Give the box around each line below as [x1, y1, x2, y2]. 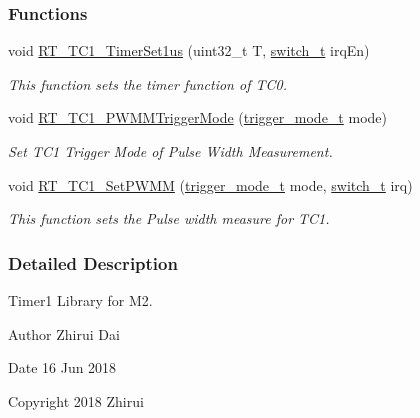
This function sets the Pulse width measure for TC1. [8, 208, 330, 229]
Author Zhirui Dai [8, 323, 120, 344]
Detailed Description [8, 250, 178, 275]
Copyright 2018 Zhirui [8, 390, 144, 411]
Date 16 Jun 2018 [8, 357, 117, 378]
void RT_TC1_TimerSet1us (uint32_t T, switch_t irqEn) [8, 40, 370, 61]
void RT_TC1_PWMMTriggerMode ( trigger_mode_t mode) [8, 107, 387, 128]
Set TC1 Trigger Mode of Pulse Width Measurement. [8, 141, 333, 161]
